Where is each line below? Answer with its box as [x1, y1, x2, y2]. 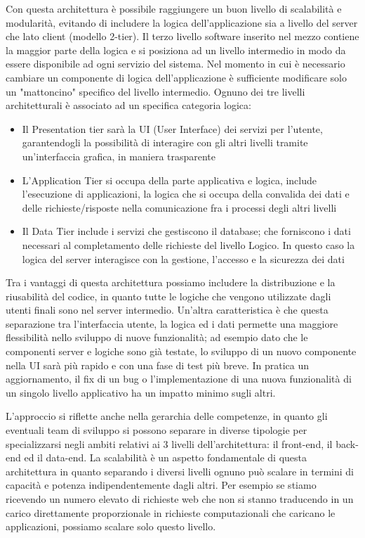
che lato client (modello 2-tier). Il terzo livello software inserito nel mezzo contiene [6, 29, 359, 44]
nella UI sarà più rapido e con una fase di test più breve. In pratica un [6, 357, 310, 372]
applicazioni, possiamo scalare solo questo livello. [6, 519, 216, 534]
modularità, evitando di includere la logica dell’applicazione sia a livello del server [6, 15, 358, 30]
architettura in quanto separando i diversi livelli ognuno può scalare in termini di [6, 463, 354, 478]
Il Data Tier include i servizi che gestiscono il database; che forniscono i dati [22, 224, 351, 238]
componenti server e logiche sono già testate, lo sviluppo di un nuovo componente [6, 344, 357, 359]
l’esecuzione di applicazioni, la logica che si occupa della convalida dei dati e [22, 186, 350, 201]
